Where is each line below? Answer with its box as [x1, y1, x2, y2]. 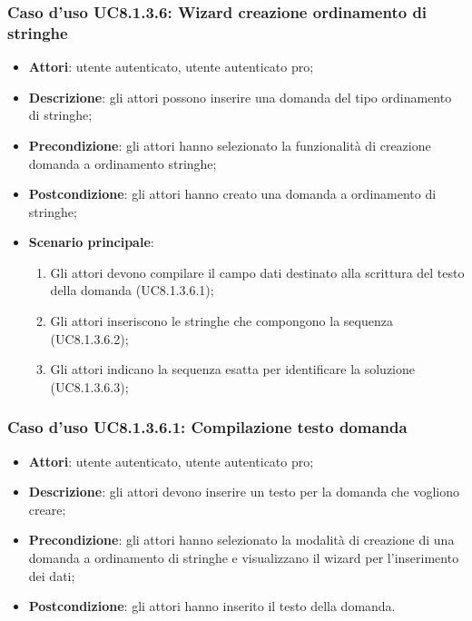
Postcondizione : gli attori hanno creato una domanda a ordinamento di [28, 184, 437, 203]
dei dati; [28, 566, 75, 585]
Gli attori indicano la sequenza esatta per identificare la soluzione [50, 360, 415, 379]
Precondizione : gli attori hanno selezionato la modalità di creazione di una [28, 530, 455, 549]
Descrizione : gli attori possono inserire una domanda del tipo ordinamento [28, 87, 452, 106]
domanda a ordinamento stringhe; [28, 153, 217, 172]
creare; [28, 499, 66, 518]
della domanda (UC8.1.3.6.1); [50, 281, 214, 300]
